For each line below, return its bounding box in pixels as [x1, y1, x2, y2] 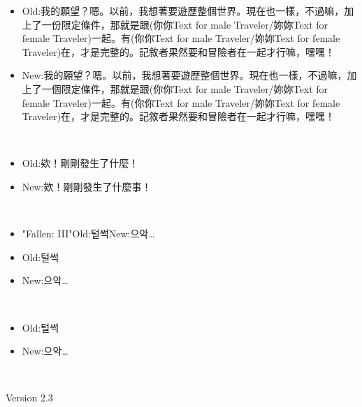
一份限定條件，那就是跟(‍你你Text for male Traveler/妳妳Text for [41, 17, 328, 31]
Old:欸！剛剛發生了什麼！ [22, 156, 139, 170]
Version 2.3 [6, 390, 53, 405]
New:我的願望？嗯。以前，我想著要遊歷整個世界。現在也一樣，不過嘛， [22, 68, 347, 82]
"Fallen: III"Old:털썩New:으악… [22, 226, 155, 241]
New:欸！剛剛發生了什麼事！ [22, 179, 152, 193]
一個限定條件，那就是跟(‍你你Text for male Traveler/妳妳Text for [41, 81, 328, 96]
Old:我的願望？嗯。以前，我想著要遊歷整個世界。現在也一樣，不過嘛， [22, 3, 345, 17]
